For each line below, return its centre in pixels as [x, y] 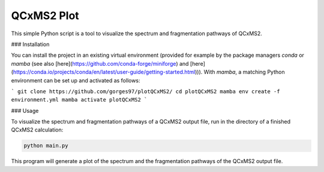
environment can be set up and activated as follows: [76, 80]
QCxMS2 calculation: [37, 130]
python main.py [46, 146]
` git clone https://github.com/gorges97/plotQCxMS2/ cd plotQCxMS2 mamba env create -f [145, 91]
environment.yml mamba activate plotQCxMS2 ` [79, 100]
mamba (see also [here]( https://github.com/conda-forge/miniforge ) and [100, 63]
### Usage [25, 110]
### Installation [30, 44]
